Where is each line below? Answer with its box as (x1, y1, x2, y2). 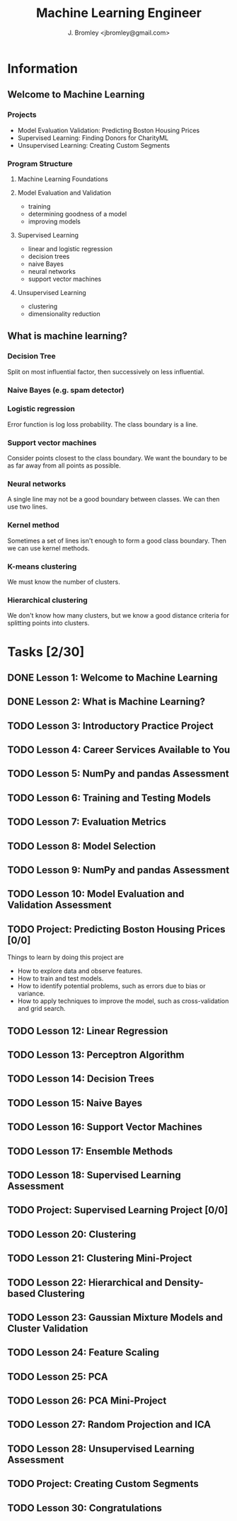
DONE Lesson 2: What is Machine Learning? (7, 695, 206, 708)
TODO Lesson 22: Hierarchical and (7, 1276, 163, 1288)
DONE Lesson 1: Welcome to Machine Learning (7, 671, 218, 683)
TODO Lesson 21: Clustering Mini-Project (7, 1252, 192, 1264)
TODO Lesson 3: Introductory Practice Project (7, 719, 214, 731)
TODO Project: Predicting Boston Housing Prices (7, 923, 226, 935)
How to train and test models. (17, 974, 104, 983)
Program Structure (7, 158, 73, 168)
